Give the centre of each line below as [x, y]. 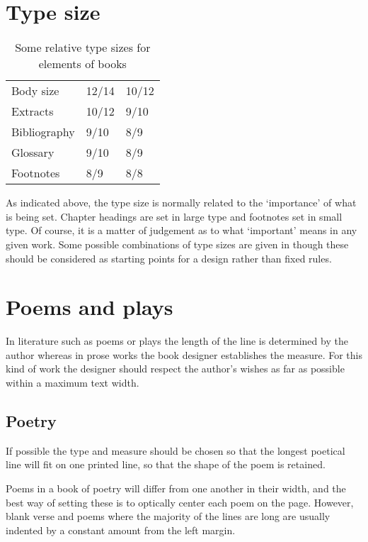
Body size [35, 91]
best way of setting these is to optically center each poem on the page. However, [180, 502]
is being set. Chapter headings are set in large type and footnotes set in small [174, 216]
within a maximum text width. [73, 382]
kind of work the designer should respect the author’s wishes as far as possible [175, 369]
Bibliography [43, 132]
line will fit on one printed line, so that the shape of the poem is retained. [166, 464]
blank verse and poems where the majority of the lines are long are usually [168, 516]
